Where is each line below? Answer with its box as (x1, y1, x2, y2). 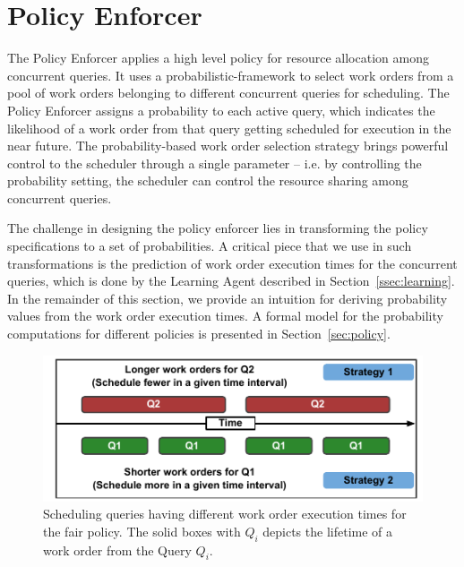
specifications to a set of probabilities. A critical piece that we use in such (7, 236, 412, 255)
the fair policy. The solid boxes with (43, 521, 241, 540)
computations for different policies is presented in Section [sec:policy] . (7, 324, 391, 343)
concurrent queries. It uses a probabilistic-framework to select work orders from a (7, 65, 454, 84)
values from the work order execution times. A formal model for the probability (7, 306, 443, 325)
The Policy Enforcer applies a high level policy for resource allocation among (7, 48, 429, 67)
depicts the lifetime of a (262, 521, 393, 540)
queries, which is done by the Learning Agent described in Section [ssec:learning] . (7, 271, 455, 290)
